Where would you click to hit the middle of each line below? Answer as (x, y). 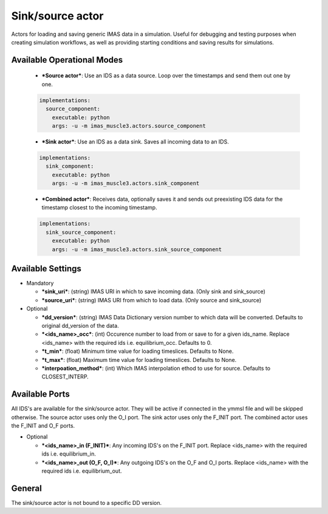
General (27, 488)
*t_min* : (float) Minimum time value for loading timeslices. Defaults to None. (138, 351)
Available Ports (40, 394)
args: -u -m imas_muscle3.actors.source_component (129, 126)
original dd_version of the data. (80, 326)
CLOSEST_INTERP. (65, 377)
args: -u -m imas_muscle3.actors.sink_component (126, 183)
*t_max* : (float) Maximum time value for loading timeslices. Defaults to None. (139, 359)
